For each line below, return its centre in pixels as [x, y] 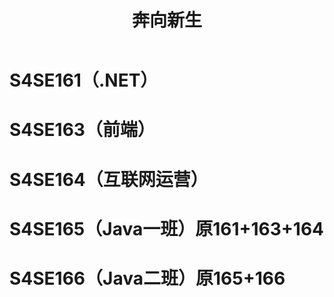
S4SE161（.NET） [84, 80]
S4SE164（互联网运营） [109, 179]
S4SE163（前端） [82, 130]
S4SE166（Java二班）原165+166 [147, 278]
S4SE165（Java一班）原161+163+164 [167, 228]
